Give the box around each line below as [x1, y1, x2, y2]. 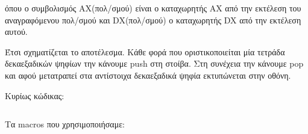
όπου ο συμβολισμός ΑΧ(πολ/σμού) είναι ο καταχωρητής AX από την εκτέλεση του [5, 2, 301, 14]
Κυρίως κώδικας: [5, 89, 64, 102]
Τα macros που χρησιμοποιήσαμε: [5, 118, 125, 130]
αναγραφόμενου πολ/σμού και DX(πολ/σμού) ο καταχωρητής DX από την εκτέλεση [5, 13, 301, 26]
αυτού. [5, 25, 28, 38]
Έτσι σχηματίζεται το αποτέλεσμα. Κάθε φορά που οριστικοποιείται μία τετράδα [5, 45, 285, 58]
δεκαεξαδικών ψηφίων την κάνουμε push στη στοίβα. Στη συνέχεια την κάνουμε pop [5, 57, 304, 70]
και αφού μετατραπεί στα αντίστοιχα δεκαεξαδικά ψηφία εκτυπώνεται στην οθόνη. [5, 69, 291, 81]
